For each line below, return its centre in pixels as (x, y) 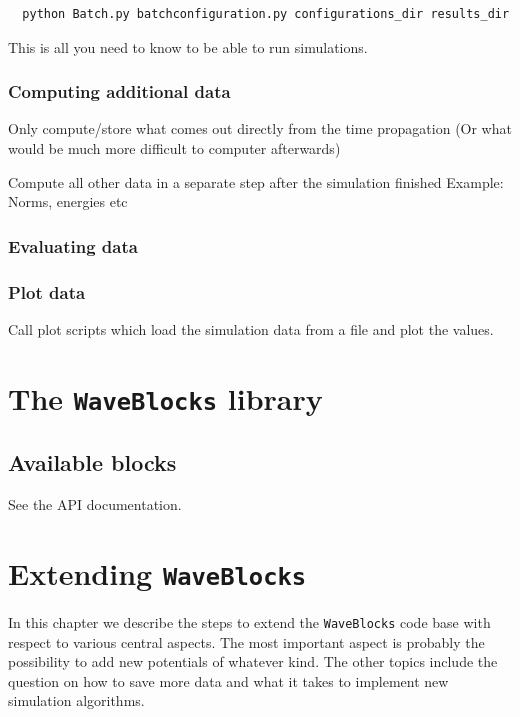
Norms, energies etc (68, 201)
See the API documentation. (95, 504)
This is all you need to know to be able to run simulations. (188, 46)
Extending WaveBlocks (157, 572)
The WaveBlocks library (165, 397)
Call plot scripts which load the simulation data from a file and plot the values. (251, 328)
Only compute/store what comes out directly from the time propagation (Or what (260, 128)
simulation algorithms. (76, 700)
